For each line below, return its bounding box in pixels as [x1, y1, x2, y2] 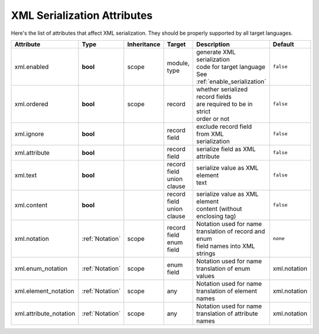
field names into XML [196, 242, 255, 250]
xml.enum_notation [14, 264, 68, 273]
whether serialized [196, 85, 248, 93]
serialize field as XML [196, 145, 256, 153]
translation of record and [196, 227, 265, 235]
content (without [196, 204, 242, 212]
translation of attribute [196, 309, 258, 317]
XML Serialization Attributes [11, 9, 153, 22]
